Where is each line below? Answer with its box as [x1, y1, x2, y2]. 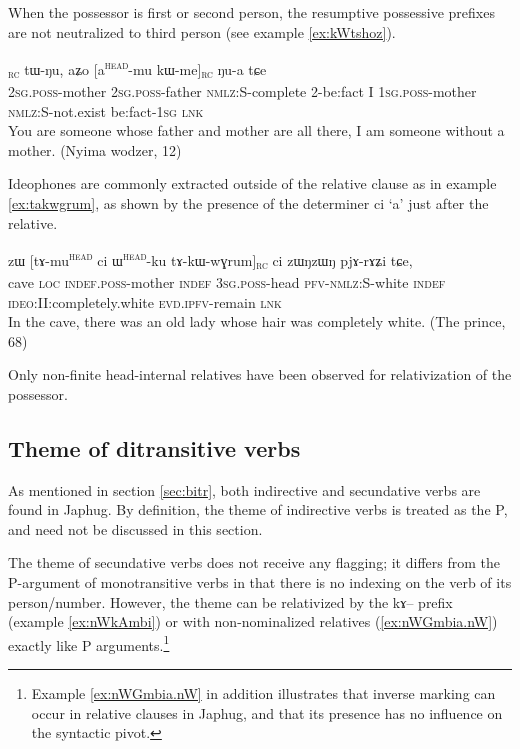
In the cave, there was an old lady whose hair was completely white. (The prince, [8, 311, 506, 332]
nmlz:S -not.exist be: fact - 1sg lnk [8, 100, 204, 121]
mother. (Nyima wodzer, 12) [8, 139, 182, 160]
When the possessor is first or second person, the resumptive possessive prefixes [8, 2, 495, 22]
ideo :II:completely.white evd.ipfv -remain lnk [8, 291, 282, 312]
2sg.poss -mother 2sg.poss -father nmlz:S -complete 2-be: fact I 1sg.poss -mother [8, 80, 477, 101]
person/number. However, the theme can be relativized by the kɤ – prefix [8, 591, 453, 612]
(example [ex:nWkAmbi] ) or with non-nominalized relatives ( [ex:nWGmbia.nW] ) [8, 611, 498, 632]
